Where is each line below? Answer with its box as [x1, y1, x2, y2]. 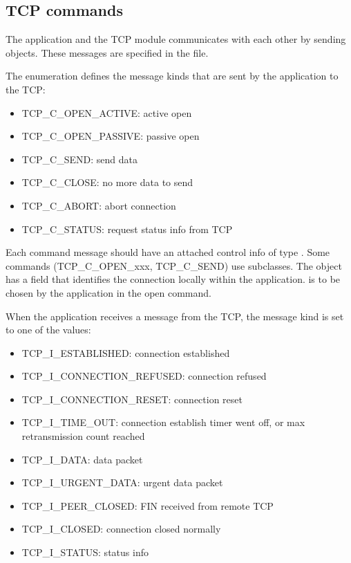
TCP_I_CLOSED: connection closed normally [21, 522, 221, 536]
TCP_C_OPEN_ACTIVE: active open [21, 105, 192, 120]
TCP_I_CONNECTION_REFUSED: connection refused [21, 369, 267, 383]
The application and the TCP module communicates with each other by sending [6, 32, 346, 46]
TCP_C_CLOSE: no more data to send [21, 175, 193, 190]
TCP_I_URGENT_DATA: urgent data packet [21, 475, 223, 490]
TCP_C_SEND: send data [21, 151, 137, 166]
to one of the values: [6, 322, 91, 337]
